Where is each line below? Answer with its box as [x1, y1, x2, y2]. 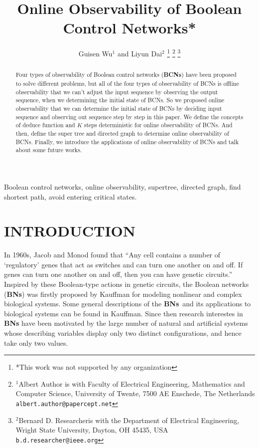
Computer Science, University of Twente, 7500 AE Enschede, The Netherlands [15, 388, 255, 399]
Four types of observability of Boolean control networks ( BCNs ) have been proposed [15, 70, 237, 79]
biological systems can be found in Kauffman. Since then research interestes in [4, 308, 243, 318]
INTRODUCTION [4, 221, 136, 241]
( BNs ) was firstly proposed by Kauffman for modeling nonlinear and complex [4, 288, 242, 299]
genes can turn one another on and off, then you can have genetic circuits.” [4, 269, 233, 279]
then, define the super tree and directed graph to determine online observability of [15, 129, 229, 137]
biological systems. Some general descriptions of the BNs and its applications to [4, 298, 251, 309]
